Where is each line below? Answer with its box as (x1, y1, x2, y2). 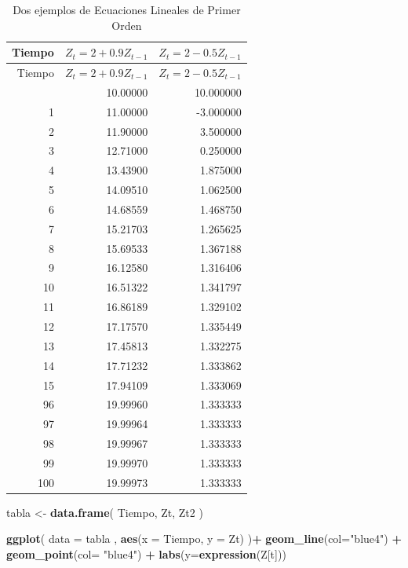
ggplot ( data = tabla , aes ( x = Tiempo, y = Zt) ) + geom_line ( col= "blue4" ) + (6, 530, 402, 547)
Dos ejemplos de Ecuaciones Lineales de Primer (13, 2, 241, 17)
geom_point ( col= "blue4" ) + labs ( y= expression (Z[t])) (6, 546, 286, 563)
